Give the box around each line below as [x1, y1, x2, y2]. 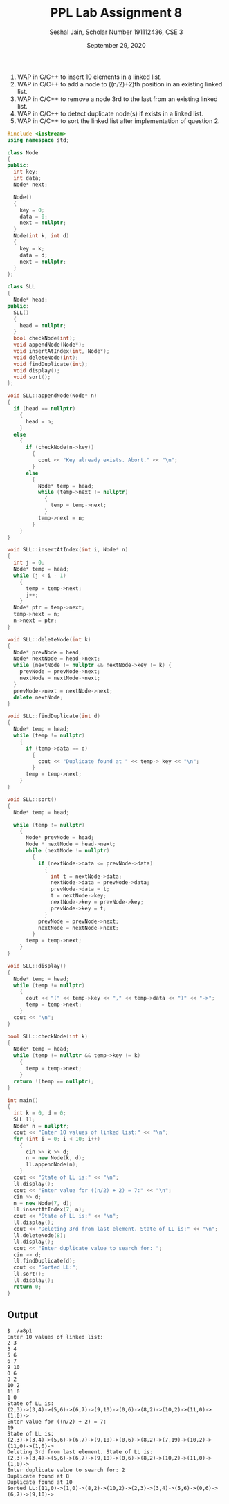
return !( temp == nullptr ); [13, 1078, 95, 1085]
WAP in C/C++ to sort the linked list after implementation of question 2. [17, 116, 220, 125]
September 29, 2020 [86, 41, 147, 49]
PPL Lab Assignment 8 [50, 5, 183, 21]
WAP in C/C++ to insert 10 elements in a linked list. [17, 73, 162, 81]
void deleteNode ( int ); [13, 354, 79, 361]
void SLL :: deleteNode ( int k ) [7, 636, 91, 643]
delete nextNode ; [13, 694, 64, 701]
